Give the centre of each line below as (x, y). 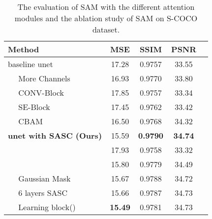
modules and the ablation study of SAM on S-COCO (106, 18)
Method (24, 49)
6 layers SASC (43, 193)
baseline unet (30, 64)
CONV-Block (41, 92)
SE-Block (34, 107)
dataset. (106, 29)
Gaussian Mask (45, 178)
